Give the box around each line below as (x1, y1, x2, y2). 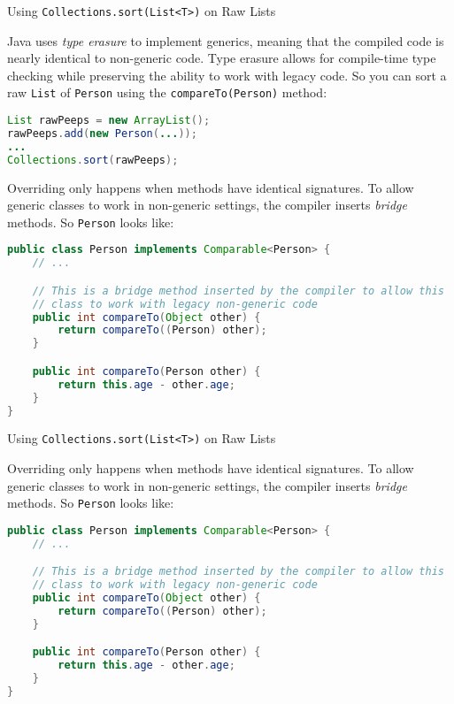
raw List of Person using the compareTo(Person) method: (7, 83, 327, 102)
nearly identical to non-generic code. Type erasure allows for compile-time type (7, 49, 436, 67)
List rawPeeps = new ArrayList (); (7, 114, 211, 127)
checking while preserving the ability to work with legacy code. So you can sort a (7, 65, 447, 84)
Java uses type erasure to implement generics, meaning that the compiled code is (7, 31, 444, 50)
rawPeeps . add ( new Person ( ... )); (7, 126, 197, 140)
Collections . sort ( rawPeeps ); (7, 153, 179, 166)
